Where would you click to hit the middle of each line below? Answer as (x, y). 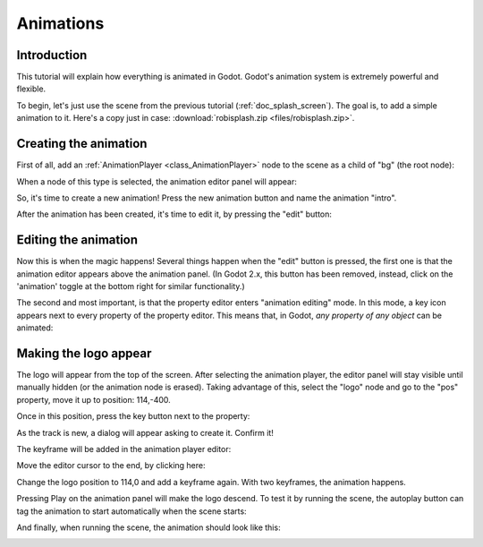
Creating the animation (82, 144)
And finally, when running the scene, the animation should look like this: (148, 527)
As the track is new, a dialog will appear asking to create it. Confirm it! (145, 432)
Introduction (52, 55)
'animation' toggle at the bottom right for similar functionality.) (131, 286)
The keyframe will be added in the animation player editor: (124, 449)
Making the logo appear (84, 353)
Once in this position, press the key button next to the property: (133, 416)
